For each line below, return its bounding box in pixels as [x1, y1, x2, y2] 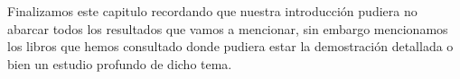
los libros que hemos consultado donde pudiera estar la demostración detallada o [7, 37, 454, 56]
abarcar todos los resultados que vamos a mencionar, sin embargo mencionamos [7, 19, 448, 38]
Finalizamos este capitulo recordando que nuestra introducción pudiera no [7, 2, 418, 20]
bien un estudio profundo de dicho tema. [7, 54, 232, 73]
